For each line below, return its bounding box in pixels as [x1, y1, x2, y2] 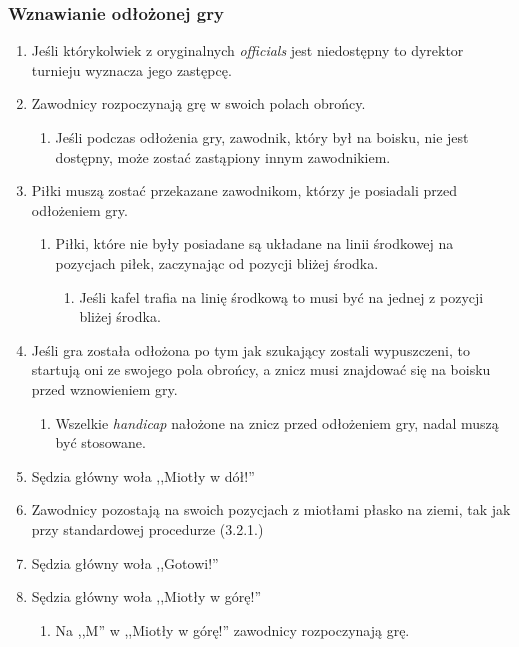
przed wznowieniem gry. [31, 378, 178, 399]
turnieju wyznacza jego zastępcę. [31, 59, 232, 80]
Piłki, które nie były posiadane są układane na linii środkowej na [55, 233, 454, 254]
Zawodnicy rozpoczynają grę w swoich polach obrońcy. [31, 93, 366, 114]
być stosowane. [55, 432, 146, 453]
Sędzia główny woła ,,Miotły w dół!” [31, 465, 255, 486]
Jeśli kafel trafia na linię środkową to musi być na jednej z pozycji [79, 286, 484, 307]
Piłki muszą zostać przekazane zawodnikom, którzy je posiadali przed [31, 180, 458, 201]
